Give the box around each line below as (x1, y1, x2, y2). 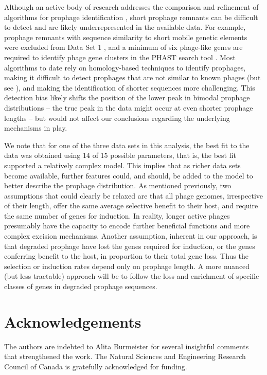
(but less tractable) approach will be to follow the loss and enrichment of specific (4, 271, 259, 281)
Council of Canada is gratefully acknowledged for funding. (4, 361, 187, 371)
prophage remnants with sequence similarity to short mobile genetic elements (4, 31, 247, 42)
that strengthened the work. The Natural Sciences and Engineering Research (4, 351, 246, 362)
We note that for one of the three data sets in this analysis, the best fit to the (4, 139, 250, 150)
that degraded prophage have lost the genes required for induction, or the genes (4, 240, 255, 251)
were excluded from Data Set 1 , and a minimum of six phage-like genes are (4, 42, 243, 52)
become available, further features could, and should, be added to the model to (4, 170, 253, 181)
